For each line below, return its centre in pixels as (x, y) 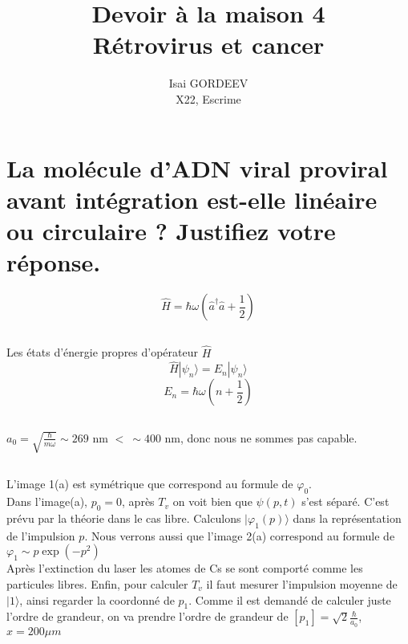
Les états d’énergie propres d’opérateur (103, 352)
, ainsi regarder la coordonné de (97, 599)
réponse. (54, 262)
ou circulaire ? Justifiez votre (171, 230)
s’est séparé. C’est (345, 501)
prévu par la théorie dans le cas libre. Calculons (124, 518)
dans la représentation (347, 518)
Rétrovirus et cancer (208, 45)
